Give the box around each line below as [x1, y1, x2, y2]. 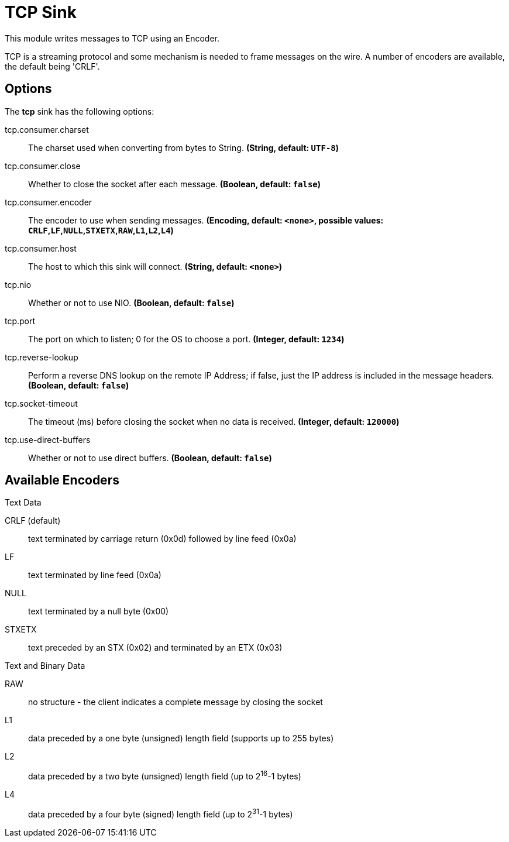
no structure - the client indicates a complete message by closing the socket [28, 697, 323, 707]
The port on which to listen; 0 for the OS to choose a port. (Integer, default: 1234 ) [28, 334, 345, 344]
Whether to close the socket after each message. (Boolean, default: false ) [28, 178, 321, 189]
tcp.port [5, 315, 36, 326]
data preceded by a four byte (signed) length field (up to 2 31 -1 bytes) [28, 807, 293, 819]
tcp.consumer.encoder [5, 197, 92, 207]
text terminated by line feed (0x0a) [28, 570, 161, 580]
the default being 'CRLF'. [5, 61, 100, 71]
